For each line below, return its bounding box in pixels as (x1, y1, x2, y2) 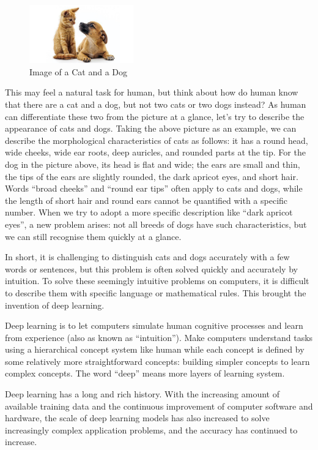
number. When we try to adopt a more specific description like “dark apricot (5, 206, 293, 219)
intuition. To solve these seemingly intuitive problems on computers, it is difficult (5, 274, 309, 287)
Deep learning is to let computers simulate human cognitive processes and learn (5, 319, 303, 332)
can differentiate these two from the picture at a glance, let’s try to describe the (5, 110, 305, 122)
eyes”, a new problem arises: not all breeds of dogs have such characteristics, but (5, 217, 307, 230)
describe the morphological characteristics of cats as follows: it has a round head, (5, 133, 308, 146)
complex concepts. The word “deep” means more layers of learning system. (5, 367, 285, 380)
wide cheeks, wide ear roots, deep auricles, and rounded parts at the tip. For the (5, 146, 306, 159)
